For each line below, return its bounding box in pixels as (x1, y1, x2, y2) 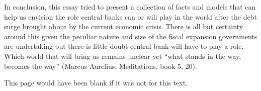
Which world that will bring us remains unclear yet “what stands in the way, (4, 50, 241, 61)
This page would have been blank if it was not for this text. (4, 77, 188, 88)
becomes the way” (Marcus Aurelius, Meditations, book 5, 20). (4, 60, 197, 71)
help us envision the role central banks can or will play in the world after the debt (4, 11, 257, 22)
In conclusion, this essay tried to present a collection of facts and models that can (4, 2, 256, 12)
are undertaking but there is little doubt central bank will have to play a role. (4, 41, 244, 51)
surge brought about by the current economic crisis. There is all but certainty (4, 21, 243, 32)
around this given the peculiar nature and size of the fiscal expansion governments (4, 31, 257, 41)
